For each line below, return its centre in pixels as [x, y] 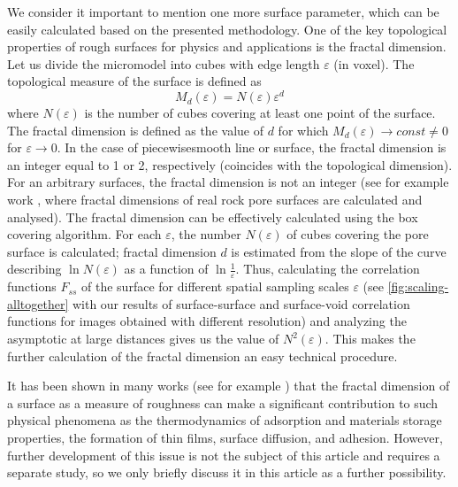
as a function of [166, 269]
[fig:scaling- [418, 286]
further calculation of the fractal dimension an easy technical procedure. [202, 356]
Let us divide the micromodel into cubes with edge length [164, 63]
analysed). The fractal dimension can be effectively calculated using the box [213, 216]
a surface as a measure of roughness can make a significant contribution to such [223, 402]
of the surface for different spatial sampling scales [215, 286]
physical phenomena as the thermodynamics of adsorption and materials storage [225, 420]
